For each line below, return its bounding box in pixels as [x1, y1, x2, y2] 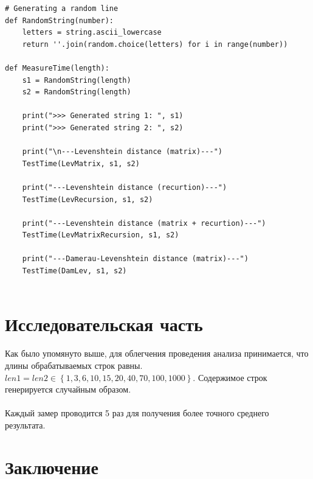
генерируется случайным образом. [5, 383, 131, 396]
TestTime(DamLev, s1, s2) [22, 267, 127, 276]
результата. [5, 418, 46, 431]
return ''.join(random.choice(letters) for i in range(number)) [22, 40, 288, 49]
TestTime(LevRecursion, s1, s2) [22, 195, 153, 204]
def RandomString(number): [5, 16, 114, 25]
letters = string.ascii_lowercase [22, 28, 162, 37]
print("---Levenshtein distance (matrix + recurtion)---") [22, 219, 266, 228]
